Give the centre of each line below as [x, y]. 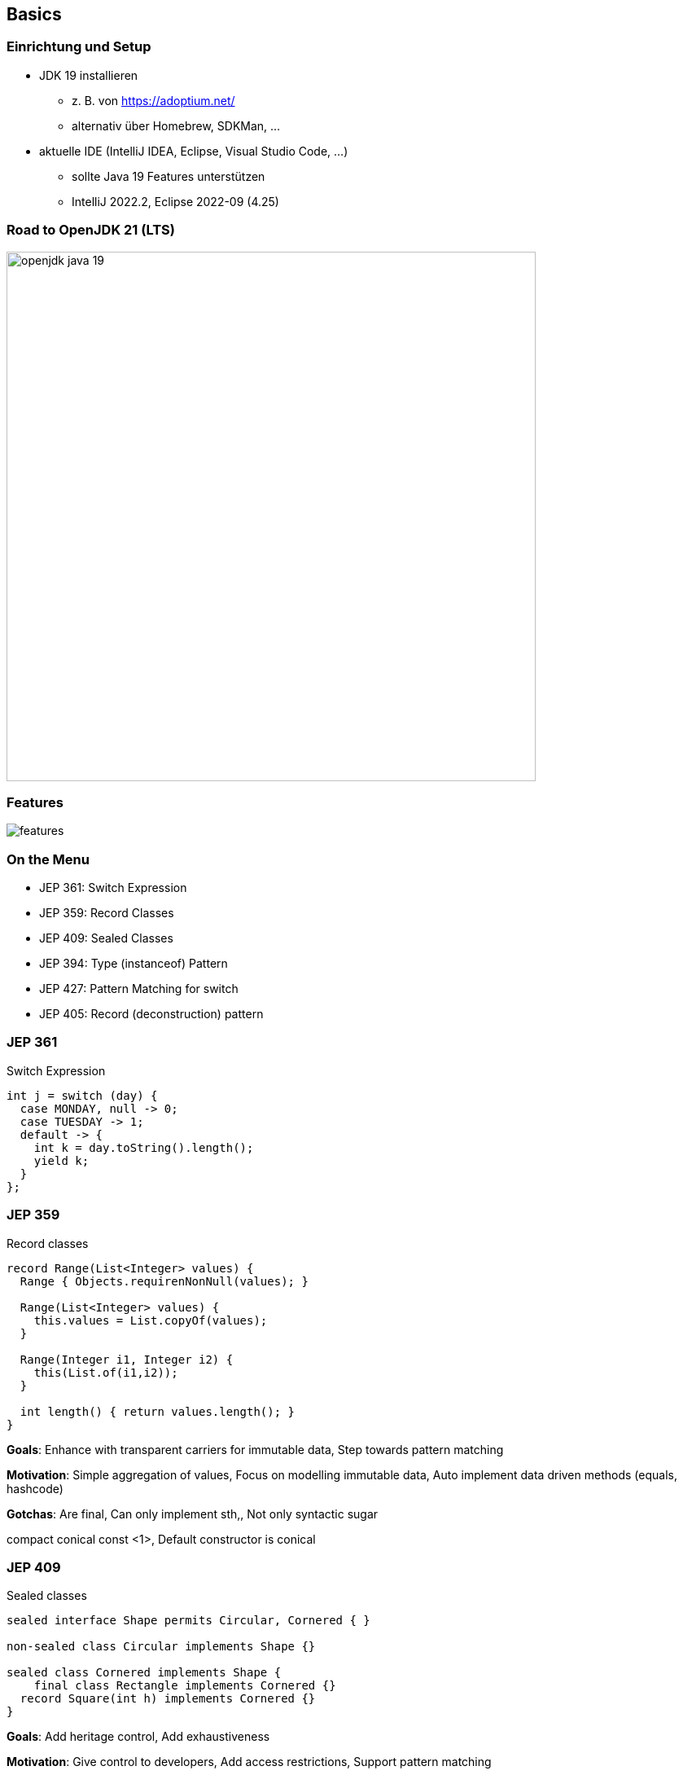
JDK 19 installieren [89, 75]
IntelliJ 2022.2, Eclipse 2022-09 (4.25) [175, 201]
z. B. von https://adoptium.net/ [153, 100]
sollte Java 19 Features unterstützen [169, 176]
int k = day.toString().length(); [144, 1147]
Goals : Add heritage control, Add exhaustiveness [138, 1737]
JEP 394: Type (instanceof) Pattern [134, 964]
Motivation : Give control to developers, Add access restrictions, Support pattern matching [249, 1762]
